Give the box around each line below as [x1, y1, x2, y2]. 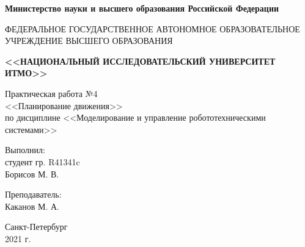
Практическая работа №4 [5, 87, 98, 99]
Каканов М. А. [5, 199, 59, 212]
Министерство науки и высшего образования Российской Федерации [5, 2, 279, 14]
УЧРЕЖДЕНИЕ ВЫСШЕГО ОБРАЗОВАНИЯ [5, 34, 173, 47]
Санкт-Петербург [5, 220, 68, 233]
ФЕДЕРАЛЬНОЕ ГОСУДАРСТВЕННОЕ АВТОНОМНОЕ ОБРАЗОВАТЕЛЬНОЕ [5, 22, 300, 35]
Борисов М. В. [5, 167, 59, 180]
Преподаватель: [5, 188, 62, 201]
